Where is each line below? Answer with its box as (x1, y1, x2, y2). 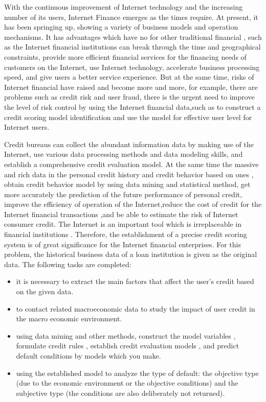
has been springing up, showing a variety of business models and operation (4, 21, 238, 32)
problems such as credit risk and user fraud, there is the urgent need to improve (4, 91, 255, 102)
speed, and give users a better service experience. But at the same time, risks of (4, 72, 254, 82)
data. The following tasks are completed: (4, 258, 131, 269)
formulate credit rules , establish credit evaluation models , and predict (16, 340, 239, 351)
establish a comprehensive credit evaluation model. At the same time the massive (4, 158, 259, 169)
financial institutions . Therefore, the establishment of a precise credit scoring (4, 229, 247, 240)
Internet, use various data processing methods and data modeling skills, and (4, 149, 243, 159)
